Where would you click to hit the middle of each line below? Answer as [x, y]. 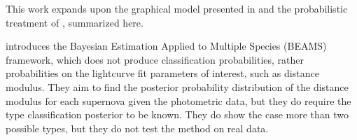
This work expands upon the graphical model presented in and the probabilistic [177, 8]
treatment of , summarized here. [75, 22]
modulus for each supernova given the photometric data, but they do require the [178, 100]
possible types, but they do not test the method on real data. [137, 128]
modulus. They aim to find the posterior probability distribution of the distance [177, 86]
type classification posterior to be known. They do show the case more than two [177, 114]
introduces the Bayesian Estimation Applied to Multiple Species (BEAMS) [166, 46]
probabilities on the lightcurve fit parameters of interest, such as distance [162, 73]
